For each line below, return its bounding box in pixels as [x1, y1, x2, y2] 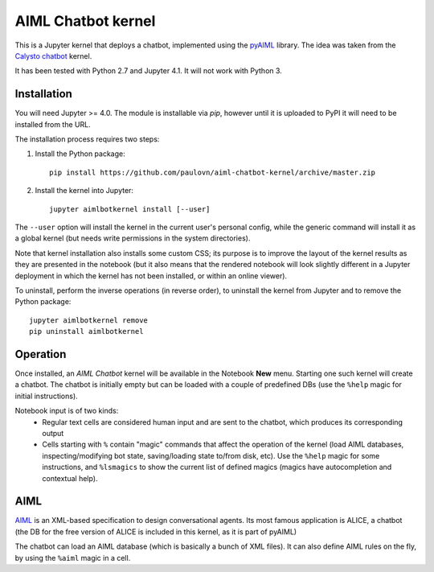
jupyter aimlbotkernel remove [29, 315, 149, 325]
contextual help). [42, 473, 98, 483]
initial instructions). [14, 391, 78, 401]
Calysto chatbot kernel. [14, 51, 92, 60]
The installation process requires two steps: [14, 134, 160, 144]
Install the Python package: [35, 149, 125, 158]
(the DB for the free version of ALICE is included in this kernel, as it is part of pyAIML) [14, 527, 297, 537]
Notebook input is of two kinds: [14, 406, 119, 416]
